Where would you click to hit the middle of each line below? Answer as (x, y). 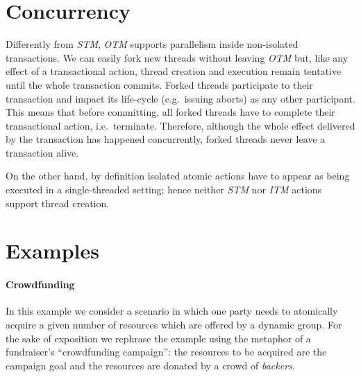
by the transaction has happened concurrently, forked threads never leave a (166, 139)
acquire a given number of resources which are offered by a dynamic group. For (174, 325)
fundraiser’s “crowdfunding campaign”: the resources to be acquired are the (166, 352)
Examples (52, 251)
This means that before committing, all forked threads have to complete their (170, 112)
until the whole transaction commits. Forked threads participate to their (159, 84)
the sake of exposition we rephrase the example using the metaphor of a (158, 338)
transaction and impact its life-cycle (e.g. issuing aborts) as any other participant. (180, 98)
